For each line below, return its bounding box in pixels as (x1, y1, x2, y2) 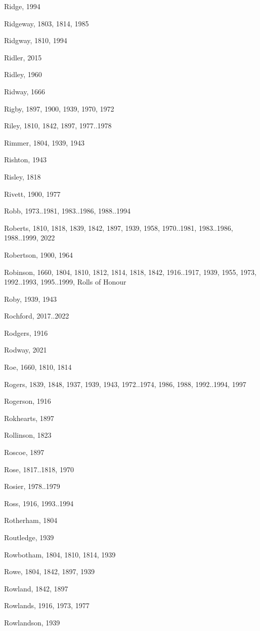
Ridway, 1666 (4, 86, 46, 96)
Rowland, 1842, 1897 (4, 583, 68, 593)
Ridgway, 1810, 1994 (4, 35, 67, 46)
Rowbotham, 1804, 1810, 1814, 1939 (4, 549, 116, 559)
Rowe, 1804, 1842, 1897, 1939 (4, 566, 95, 577)
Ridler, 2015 (4, 52, 42, 62)
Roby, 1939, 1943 (4, 293, 57, 304)
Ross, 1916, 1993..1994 (4, 498, 74, 508)
